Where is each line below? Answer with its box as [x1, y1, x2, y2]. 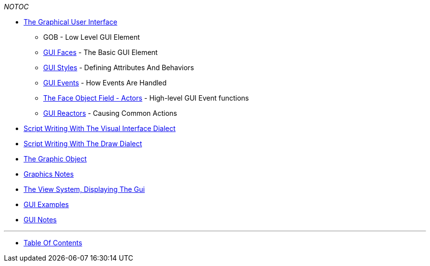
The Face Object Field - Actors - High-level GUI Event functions [43, 94, 249, 102]
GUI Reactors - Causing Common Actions [43, 109, 177, 117]
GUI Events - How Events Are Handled [43, 79, 167, 87]
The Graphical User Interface [24, 18, 117, 26]
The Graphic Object [24, 155, 87, 163]
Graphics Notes [24, 170, 74, 178]
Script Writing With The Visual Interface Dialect [24, 124, 176, 133]
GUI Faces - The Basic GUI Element [43, 48, 158, 56]
